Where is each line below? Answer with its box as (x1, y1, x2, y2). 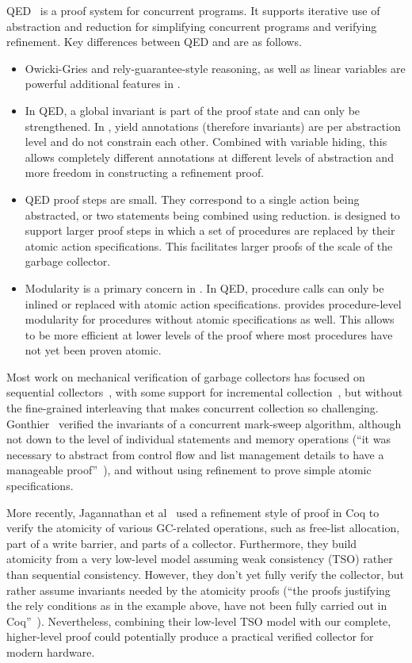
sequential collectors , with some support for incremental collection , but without (6, 384, 403, 400)
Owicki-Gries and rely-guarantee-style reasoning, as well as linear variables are (25, 59, 406, 76)
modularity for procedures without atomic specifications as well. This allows (25, 311, 395, 328)
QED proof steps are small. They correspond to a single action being (25, 190, 360, 207)
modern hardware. (6, 643, 95, 660)
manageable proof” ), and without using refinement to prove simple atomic (6, 462, 372, 478)
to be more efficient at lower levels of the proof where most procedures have (25, 326, 393, 343)
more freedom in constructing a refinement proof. (25, 164, 265, 181)
